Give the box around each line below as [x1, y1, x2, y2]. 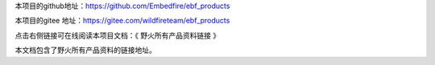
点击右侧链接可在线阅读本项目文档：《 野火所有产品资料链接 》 [14, 30, 221, 40]
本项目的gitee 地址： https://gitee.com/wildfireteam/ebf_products [14, 16, 230, 26]
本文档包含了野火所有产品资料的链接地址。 [14, 45, 156, 55]
